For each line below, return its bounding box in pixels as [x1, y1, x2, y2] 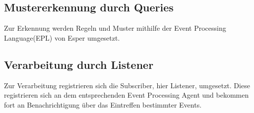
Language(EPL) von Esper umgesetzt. [4, 32, 120, 43]
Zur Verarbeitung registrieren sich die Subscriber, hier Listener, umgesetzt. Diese [4, 80, 250, 90]
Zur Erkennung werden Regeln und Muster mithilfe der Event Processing [4, 23, 226, 33]
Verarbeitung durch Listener [4, 56, 154, 72]
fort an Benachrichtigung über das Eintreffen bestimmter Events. [4, 99, 202, 110]
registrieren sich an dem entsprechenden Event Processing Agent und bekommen [4, 90, 249, 100]
